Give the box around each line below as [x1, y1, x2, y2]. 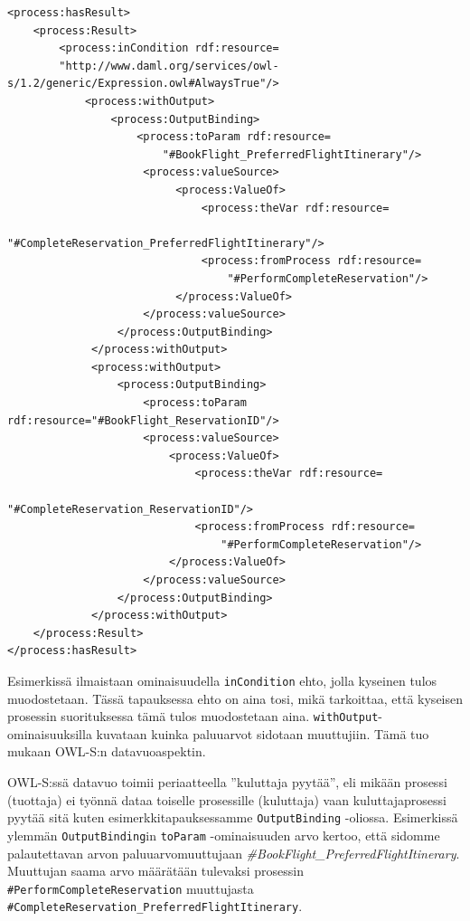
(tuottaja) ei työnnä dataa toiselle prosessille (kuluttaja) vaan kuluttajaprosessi [7, 790, 446, 809]
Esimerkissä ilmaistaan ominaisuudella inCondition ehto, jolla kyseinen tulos [7, 670, 437, 689]
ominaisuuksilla [7, 724, 92, 743]
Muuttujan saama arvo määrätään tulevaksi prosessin [7, 861, 304, 880]
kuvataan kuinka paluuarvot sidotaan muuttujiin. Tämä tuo [96, 724, 429, 743]
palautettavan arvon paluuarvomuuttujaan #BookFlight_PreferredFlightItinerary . [7, 843, 460, 862]
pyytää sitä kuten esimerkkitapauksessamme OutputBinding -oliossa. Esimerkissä [7, 808, 458, 827]
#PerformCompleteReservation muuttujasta [7, 878, 254, 897]
